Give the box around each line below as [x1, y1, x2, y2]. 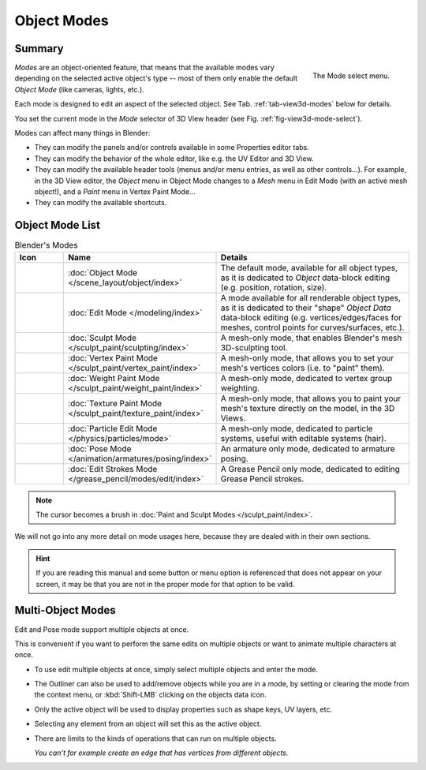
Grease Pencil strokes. [220, 473, 305, 484]
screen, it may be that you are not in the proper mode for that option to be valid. [35, 579, 295, 589]
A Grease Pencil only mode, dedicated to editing [220, 463, 400, 474]
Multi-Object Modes [14, 604, 116, 617]
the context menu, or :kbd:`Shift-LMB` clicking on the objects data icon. [34, 690, 267, 700]
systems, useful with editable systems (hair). [220, 432, 387, 443]
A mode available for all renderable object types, [220, 292, 402, 303]
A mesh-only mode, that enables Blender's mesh [220, 332, 402, 343]
